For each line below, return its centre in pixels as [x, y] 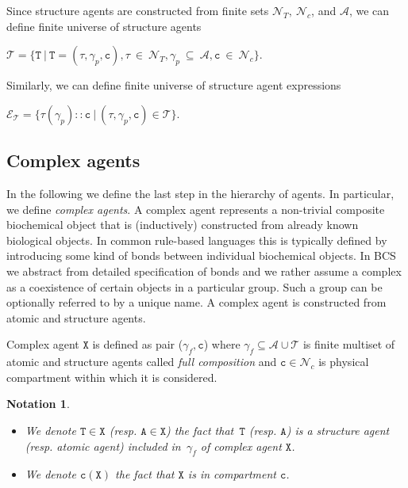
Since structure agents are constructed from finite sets [138, 10]
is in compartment [232, 474]
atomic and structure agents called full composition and [142, 362]
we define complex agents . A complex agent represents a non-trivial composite [196, 209]
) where [222, 344]
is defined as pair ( [138, 344]
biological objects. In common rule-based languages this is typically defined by [197, 240]
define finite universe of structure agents [104, 26]
